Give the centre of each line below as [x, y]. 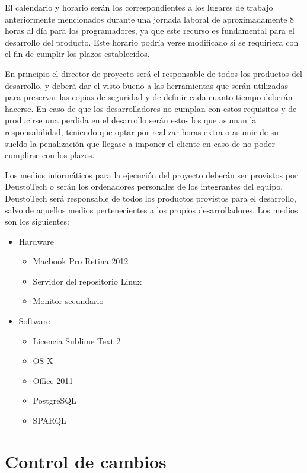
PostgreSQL [55, 400]
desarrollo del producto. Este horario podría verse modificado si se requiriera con [152, 42]
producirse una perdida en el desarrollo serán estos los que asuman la [131, 120]
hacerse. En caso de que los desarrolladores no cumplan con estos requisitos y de [151, 108]
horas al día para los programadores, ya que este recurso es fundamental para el [150, 31]
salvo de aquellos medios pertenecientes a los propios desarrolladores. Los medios [151, 210]
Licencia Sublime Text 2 [77, 341]
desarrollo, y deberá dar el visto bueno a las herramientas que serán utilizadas [146, 85]
